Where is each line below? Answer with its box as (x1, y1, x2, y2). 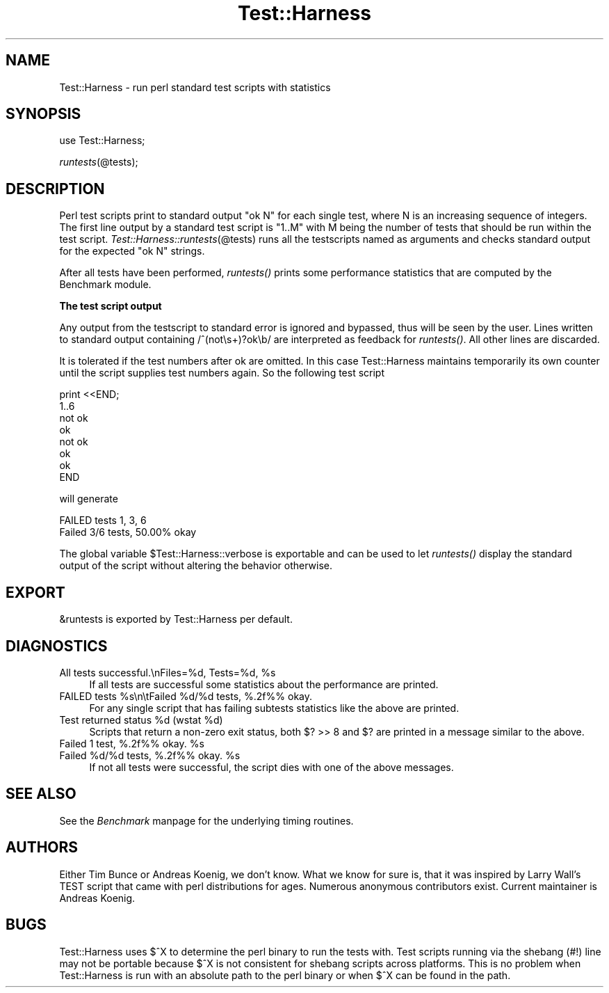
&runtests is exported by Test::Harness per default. (59, 613, 293, 626)
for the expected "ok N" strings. (59, 245, 205, 257)
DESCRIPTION (6, 180, 105, 198)
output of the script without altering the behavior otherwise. (59, 559, 333, 572)
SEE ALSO (6, 785, 76, 803)
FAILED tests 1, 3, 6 (59, 514, 147, 527)
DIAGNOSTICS (6, 637, 108, 655)
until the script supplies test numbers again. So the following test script (59, 367, 385, 379)
